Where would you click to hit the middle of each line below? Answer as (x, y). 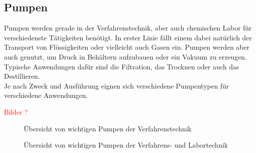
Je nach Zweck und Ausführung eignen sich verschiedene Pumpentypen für (116, 85)
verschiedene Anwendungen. (46, 95)
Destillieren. (22, 76)
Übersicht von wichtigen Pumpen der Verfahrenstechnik (108, 128)
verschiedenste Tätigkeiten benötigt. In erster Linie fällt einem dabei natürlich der (128, 37)
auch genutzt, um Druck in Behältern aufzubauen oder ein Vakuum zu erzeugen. (126, 56)
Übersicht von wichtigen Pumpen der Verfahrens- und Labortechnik (126, 145)
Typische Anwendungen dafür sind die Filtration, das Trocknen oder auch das (122, 66)
